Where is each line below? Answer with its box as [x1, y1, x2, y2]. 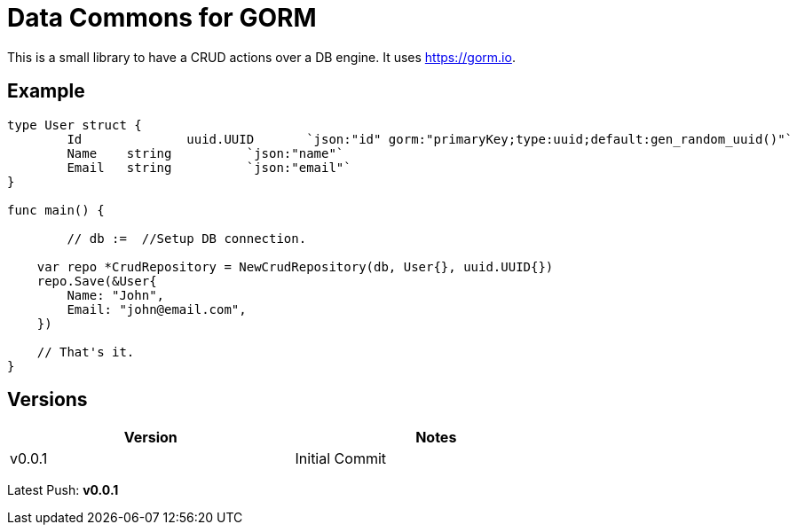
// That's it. [36, 344, 135, 359]
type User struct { [7, 117, 142, 132]
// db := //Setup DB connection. [67, 231, 307, 246]
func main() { [7, 202, 105, 217]
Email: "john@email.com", [67, 301, 247, 317]
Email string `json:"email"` [67, 160, 351, 175]
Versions [7, 388, 88, 411]
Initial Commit [295, 450, 387, 468]
